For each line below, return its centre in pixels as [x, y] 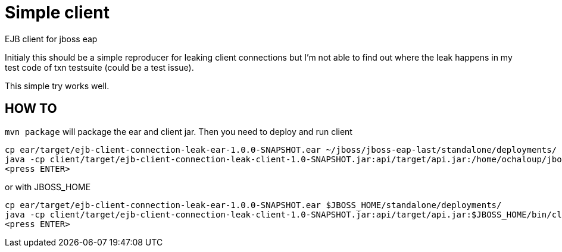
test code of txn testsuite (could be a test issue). [99, 67]
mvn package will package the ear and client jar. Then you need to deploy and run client [179, 131]
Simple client [57, 12]
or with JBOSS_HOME [48, 187]
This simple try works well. [57, 86]
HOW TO [31, 109]
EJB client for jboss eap [51, 39]
